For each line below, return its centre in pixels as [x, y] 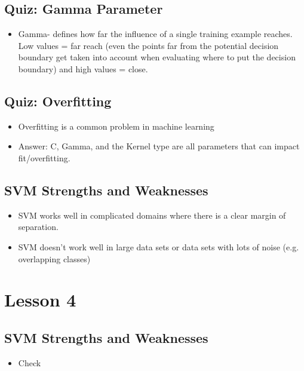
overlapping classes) [54, 258]
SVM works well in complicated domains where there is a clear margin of [152, 215]
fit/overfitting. [44, 157]
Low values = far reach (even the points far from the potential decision [148, 45]
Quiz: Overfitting [58, 101]
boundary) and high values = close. [83, 68]
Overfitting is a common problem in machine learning [116, 126]
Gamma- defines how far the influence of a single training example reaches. [155, 34]
